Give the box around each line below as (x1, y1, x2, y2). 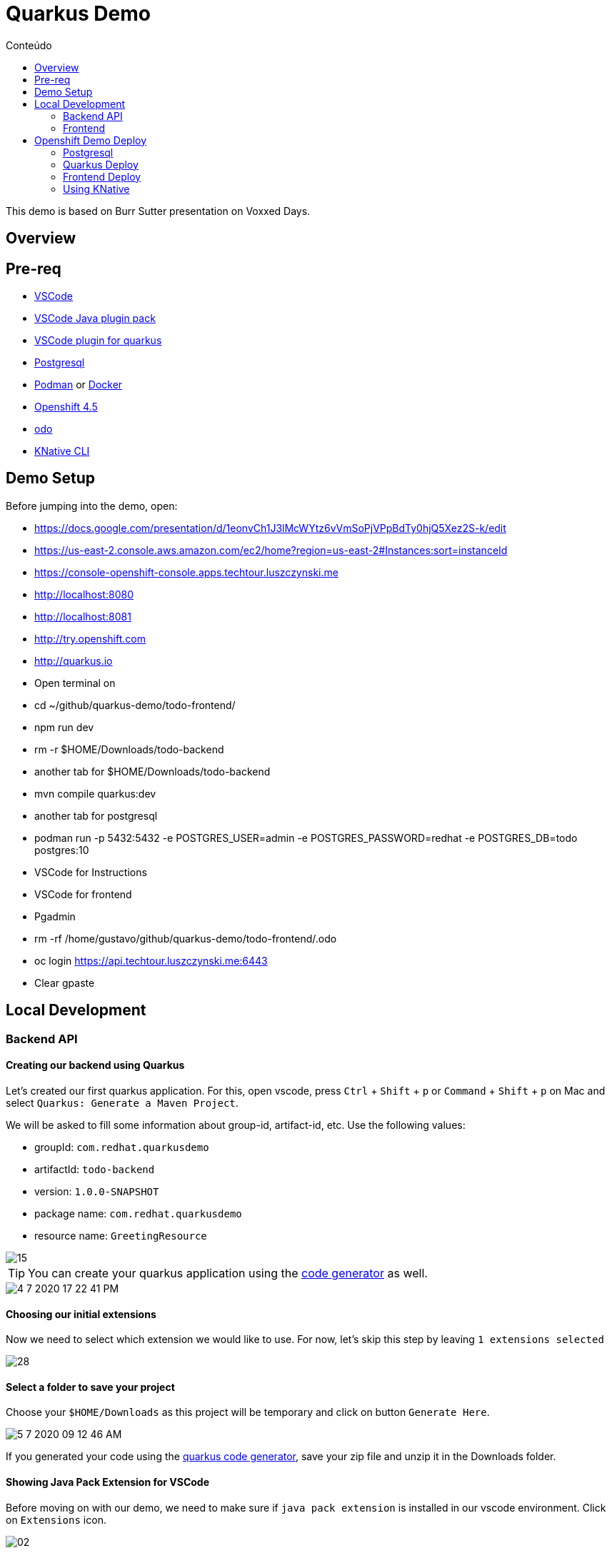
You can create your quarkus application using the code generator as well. (28, 1265, 428, 1280)
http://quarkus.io (34, 654, 113, 667)
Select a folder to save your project (6, 1380, 175, 1393)
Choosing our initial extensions (6, 1307, 156, 1320)
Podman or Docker (34, 378, 123, 391)
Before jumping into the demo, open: (6, 499, 178, 512)
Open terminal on (34, 676, 116, 689)
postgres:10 (34, 843, 89, 856)
